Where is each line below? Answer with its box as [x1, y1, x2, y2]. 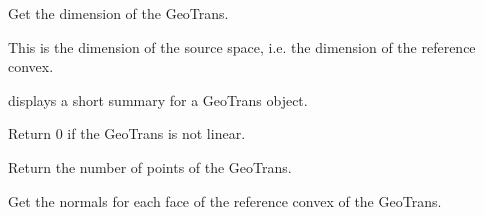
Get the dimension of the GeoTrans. [8, 3, 229, 23]
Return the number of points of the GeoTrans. [8, 156, 292, 177]
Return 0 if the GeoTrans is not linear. [8, 123, 246, 144]
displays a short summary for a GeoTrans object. [8, 89, 308, 110]
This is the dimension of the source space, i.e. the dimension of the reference [8, 36, 476, 57]
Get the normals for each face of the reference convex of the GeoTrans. [8, 190, 442, 211]
